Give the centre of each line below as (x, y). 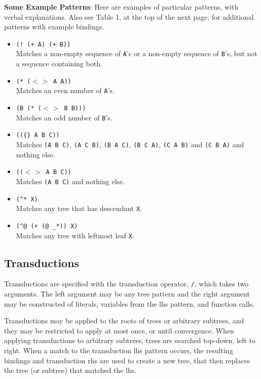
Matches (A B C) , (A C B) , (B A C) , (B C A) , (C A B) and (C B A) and (130, 144)
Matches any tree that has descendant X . (79, 208)
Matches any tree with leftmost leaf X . (75, 235)
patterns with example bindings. (54, 27)
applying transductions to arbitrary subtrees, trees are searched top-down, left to (130, 340)
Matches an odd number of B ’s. (64, 117)
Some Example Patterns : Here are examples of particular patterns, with (121, 7)
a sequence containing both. (59, 64)
